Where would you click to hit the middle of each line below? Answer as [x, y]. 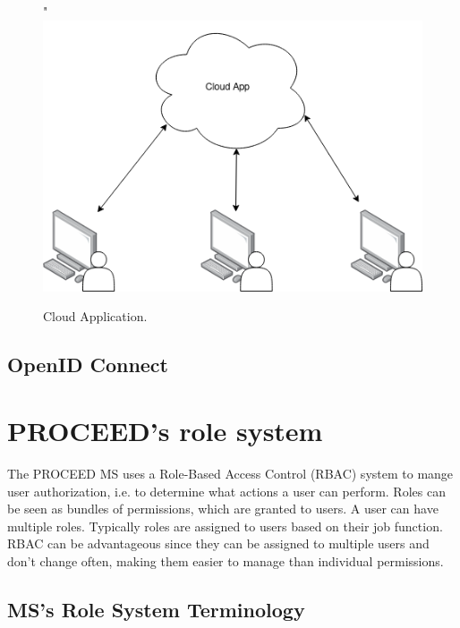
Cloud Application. [95, 316]
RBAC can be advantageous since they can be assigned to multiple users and [218, 543]
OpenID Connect [88, 365]
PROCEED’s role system [165, 430]
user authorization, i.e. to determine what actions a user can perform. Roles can [226, 491]
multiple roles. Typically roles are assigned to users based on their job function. [225, 526]
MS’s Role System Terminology [156, 609]
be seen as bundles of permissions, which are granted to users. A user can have [223, 509]
